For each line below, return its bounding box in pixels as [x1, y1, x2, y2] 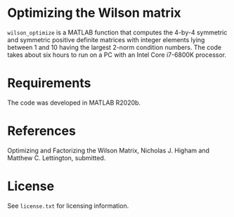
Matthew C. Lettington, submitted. [7, 153, 106, 162]
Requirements [7, 75, 91, 91]
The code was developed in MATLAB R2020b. [7, 98, 141, 107]
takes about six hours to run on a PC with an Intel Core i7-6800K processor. [7, 51, 227, 59]
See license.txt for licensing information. [7, 202, 129, 210]
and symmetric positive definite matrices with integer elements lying [7, 35, 205, 44]
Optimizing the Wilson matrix [7, 5, 181, 21]
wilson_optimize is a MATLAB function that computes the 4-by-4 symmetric [7, 28, 228, 37]
